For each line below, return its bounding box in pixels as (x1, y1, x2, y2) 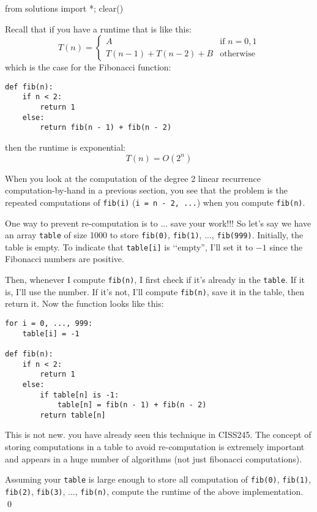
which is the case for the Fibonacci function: (5, 61, 171, 73)
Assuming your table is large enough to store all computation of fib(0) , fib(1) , (5, 473, 311, 486)
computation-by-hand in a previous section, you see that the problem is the (5, 184, 288, 197)
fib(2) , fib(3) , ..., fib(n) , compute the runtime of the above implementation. (5, 484, 304, 497)
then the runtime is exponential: (5, 141, 125, 154)
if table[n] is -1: (40, 390, 119, 399)
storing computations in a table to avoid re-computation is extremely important (5, 440, 305, 453)
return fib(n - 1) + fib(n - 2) (40, 123, 172, 132)
